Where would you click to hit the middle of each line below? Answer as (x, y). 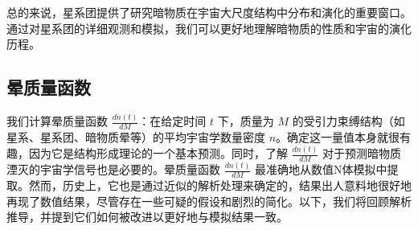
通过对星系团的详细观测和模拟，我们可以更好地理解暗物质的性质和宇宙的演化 (209, 28)
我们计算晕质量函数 (57, 121)
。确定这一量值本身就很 (338, 137)
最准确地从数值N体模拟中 (321, 169)
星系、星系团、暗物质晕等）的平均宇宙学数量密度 (136, 137)
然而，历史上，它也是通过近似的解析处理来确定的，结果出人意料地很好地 (220, 185)
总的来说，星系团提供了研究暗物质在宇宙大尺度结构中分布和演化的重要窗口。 (209, 12)
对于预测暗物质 (362, 153)
